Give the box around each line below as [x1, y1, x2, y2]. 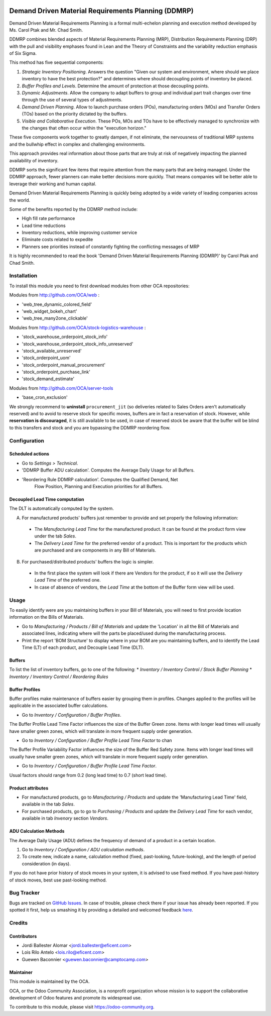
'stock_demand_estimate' [22, 376, 75, 382]
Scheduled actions [9, 451, 50, 457]
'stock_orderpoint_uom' [22, 355, 71, 361]
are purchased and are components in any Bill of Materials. [34, 547, 157, 553]
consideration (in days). [22, 860, 71, 866]
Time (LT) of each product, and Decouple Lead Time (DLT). [22, 644, 144, 650]
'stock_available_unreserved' [22, 348, 82, 354]
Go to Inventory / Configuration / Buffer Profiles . [22, 712, 121, 718]
